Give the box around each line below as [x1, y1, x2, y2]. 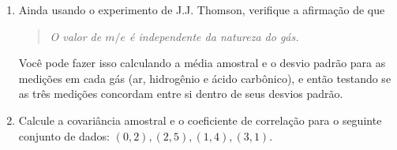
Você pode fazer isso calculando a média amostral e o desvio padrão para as [18, 54, 386, 71]
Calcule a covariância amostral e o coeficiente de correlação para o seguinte [18, 111, 382, 128]
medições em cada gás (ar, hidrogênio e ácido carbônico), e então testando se [18, 69, 391, 86]
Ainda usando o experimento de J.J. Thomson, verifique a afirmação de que [18, 2, 385, 17]
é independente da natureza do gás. [129, 28, 299, 44]
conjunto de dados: [18, 127, 110, 144]
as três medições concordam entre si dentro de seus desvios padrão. [18, 85, 343, 102]
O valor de [50, 28, 102, 44]
